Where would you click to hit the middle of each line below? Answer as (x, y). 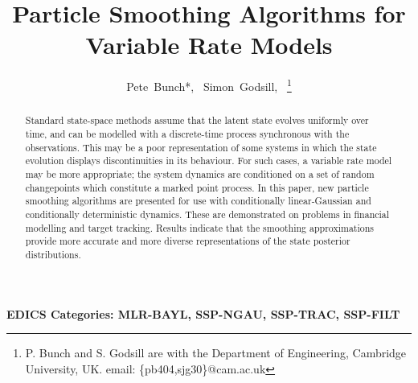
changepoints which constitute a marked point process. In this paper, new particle (197, 187)
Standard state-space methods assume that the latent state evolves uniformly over (197, 120)
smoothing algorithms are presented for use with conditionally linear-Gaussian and (198, 201)
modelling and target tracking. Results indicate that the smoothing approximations (200, 227)
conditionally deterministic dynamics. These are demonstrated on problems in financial (207, 214)
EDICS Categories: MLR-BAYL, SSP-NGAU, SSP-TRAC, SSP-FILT (203, 313)
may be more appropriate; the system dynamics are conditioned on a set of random (200, 173)
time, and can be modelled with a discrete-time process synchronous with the (187, 134)
